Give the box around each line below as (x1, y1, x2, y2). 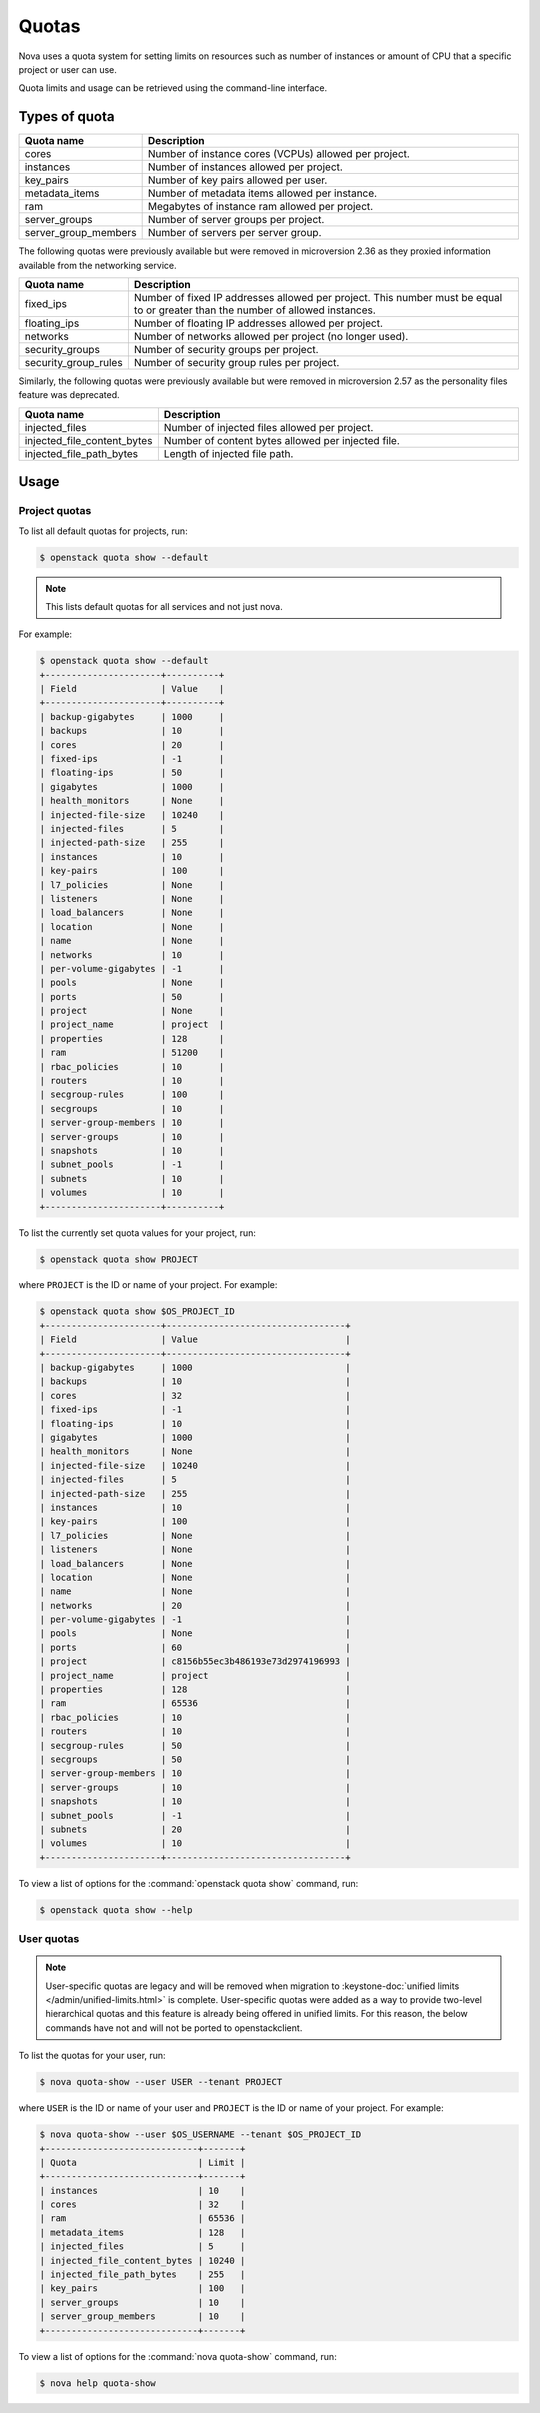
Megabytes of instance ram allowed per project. (147, 200, 374, 214)
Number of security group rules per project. (133, 356, 340, 370)
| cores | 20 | (39, 739, 225, 750)
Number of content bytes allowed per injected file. (163, 433, 400, 447)
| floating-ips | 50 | (39, 767, 225, 779)
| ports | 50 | (39, 991, 225, 1002)
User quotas (18, 1932, 80, 1946)
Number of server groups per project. (147, 213, 325, 227)
